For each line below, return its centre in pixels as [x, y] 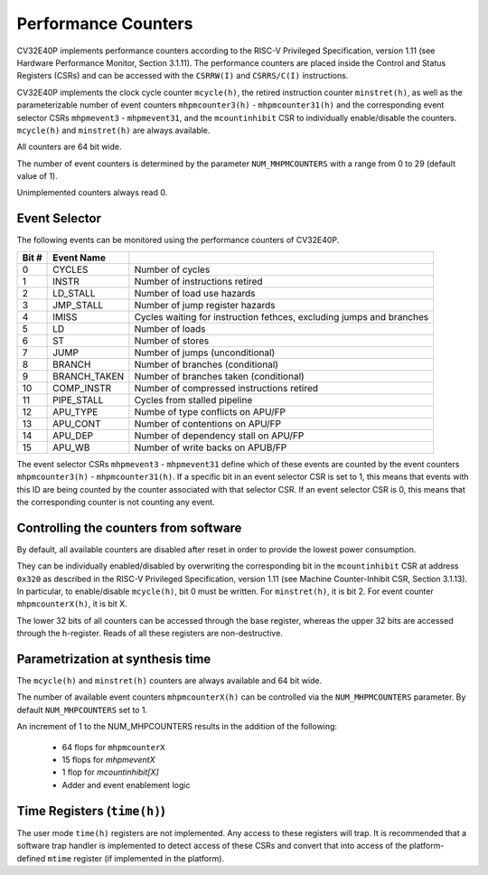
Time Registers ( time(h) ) [91, 810]
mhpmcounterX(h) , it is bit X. [72, 604]
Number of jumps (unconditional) [205, 353]
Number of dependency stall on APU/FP [219, 436]
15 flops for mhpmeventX [108, 760]
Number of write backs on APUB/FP [211, 447]
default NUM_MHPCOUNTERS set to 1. [82, 710]
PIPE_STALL [78, 400]
